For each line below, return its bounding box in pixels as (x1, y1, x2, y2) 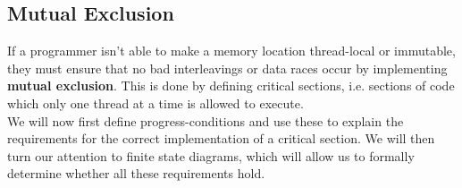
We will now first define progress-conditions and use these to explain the (7, 111, 404, 130)
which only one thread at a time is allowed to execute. (7, 93, 304, 112)
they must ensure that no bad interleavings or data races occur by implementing (7, 58, 448, 77)
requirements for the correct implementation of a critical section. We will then (7, 129, 435, 148)
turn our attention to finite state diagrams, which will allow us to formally (7, 146, 415, 165)
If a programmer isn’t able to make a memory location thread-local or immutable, (7, 41, 456, 60)
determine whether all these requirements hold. (7, 164, 265, 183)
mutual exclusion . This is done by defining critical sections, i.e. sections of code (7, 76, 455, 95)
